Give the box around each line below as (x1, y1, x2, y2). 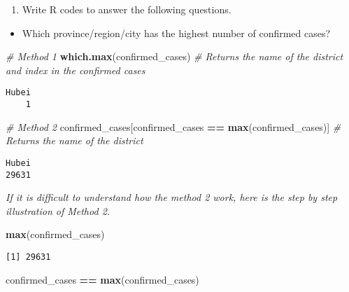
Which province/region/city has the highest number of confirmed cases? (22, 25, 331, 40)
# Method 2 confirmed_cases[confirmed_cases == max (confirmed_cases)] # (6, 119, 341, 134)
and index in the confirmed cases (6, 62, 145, 77)
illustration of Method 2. (6, 203, 111, 218)
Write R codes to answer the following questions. (22, 2, 232, 16)
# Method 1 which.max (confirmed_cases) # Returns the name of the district (6, 49, 343, 64)
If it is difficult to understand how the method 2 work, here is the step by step (6, 190, 338, 204)
